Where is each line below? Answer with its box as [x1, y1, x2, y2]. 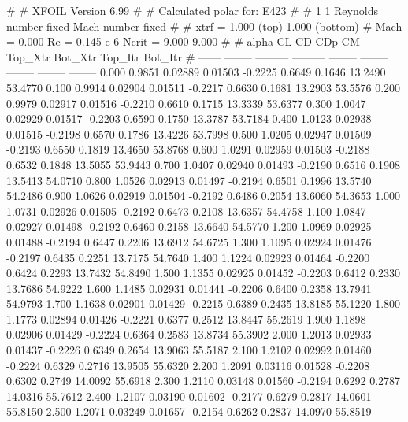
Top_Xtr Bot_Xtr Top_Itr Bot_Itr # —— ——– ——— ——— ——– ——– [6, 48, 388, 65]
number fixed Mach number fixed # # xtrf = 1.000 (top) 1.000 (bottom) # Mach [6, 17, 402, 34]
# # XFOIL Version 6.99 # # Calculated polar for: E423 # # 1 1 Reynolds [6, 2, 378, 18]
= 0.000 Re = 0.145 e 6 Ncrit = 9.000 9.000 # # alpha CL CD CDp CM [6, 33, 360, 50]
